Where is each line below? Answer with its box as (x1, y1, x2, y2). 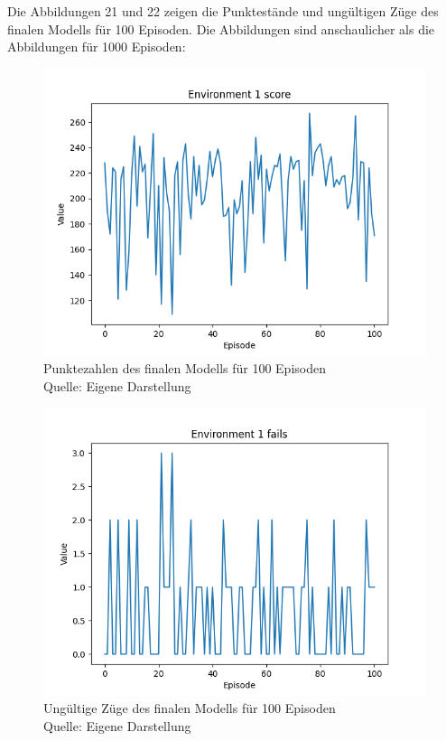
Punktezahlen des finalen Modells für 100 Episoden (43, 359, 326, 378)
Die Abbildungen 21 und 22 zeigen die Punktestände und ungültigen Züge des (7, 2, 439, 20)
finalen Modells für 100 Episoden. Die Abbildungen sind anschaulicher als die (7, 19, 435, 38)
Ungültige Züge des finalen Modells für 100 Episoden (43, 699, 336, 718)
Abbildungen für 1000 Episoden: (7, 37, 186, 56)
